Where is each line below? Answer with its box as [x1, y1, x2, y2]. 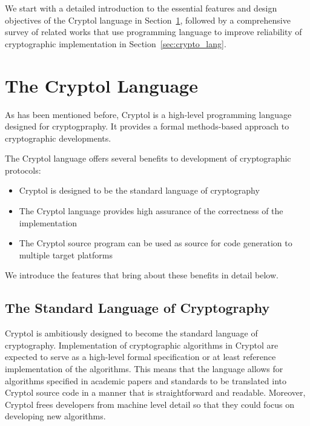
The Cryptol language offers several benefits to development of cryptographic [5, 152, 291, 165]
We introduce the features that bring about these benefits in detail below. [5, 269, 279, 281]
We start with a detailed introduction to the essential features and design [5, 2, 277, 14]
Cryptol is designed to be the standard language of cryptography [19, 184, 260, 197]
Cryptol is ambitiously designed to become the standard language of [5, 327, 258, 339]
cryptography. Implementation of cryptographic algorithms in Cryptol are [5, 338, 279, 351]
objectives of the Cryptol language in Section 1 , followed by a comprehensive [5, 13, 291, 26]
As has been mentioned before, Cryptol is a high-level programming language [5, 108, 292, 120]
